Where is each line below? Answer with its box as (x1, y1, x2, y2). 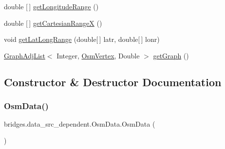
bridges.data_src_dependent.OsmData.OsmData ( (4, 119, 155, 129)
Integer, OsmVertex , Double (56, 50, 140, 60)
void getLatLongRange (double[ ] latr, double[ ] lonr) (4, 34, 160, 44)
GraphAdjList (4, 50, 45, 60)
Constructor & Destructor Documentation (4, 74, 222, 89)
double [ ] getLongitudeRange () (4, 1, 99, 11)
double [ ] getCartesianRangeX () (4, 18, 102, 28)
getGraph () (153, 50, 189, 60)
